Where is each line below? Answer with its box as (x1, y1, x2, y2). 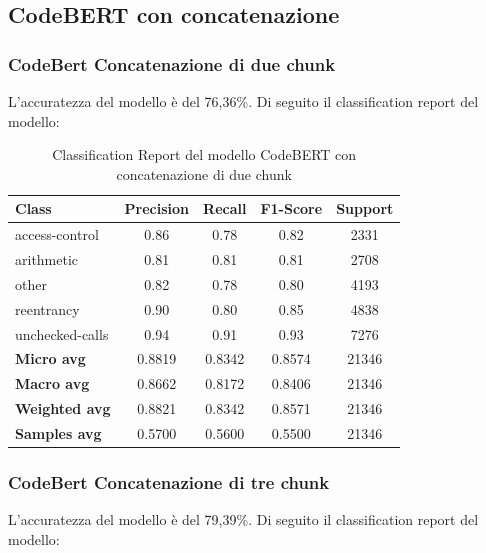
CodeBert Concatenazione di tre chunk (8, 469, 330, 494)
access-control (15, 224, 99, 245)
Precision (124, 198, 190, 219)
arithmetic (15, 249, 79, 270)
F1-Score (260, 198, 323, 219)
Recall (203, 198, 247, 219)
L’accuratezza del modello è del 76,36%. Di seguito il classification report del (8, 91, 479, 111)
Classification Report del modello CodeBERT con (52, 144, 357, 165)
